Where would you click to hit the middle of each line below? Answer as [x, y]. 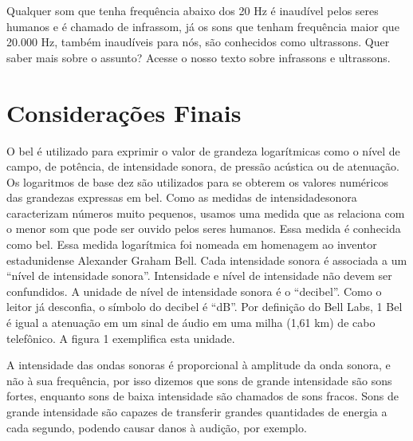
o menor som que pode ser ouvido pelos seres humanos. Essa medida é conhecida [204, 228]
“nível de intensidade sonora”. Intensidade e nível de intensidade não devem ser [199, 276]
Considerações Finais [124, 112]
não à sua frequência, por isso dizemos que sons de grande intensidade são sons [199, 380]
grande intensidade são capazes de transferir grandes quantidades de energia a [197, 411]
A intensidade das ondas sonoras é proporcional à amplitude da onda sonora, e [199, 365]
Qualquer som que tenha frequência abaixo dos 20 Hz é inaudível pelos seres [193, 10]
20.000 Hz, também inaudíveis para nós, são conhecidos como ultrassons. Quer [198, 42]
